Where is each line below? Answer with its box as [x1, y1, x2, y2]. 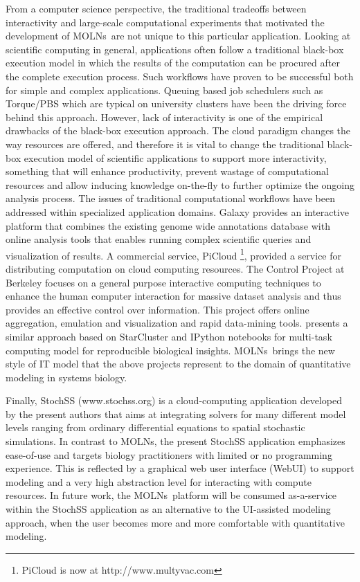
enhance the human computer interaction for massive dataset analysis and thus [6, 289, 341, 303]
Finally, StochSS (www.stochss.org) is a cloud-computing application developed [6, 393, 342, 408]
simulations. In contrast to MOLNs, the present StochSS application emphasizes [6, 434, 345, 448]
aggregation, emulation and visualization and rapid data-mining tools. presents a [6, 316, 348, 330]
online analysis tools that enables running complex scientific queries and [6, 232, 312, 246]
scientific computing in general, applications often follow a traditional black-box [6, 42, 344, 56]
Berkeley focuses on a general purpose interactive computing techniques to [6, 275, 321, 289]
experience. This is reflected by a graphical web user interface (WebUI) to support [6, 461, 354, 475]
